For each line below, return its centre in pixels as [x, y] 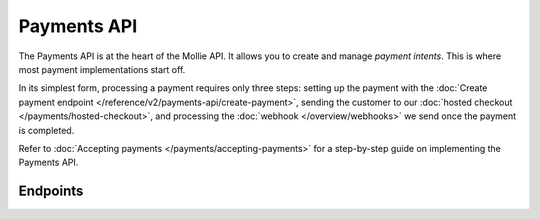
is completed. [46, 130]
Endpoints [51, 191]
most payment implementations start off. [102, 69]
